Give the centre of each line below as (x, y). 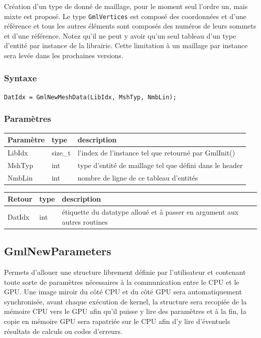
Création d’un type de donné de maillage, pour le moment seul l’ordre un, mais (126, 6)
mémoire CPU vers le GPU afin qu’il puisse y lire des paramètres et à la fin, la (125, 311)
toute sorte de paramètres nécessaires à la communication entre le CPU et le (122, 282)
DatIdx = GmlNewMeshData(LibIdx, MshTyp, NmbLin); (90, 97)
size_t (61, 153)
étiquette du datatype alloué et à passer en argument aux (150, 212)
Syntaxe (21, 77)
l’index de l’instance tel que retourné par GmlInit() (156, 153)
